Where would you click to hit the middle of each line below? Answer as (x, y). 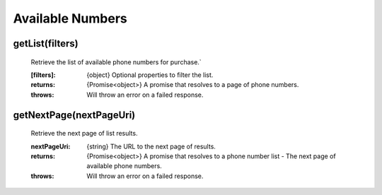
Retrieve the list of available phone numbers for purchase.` (116, 62)
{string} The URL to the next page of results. (151, 146)
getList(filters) (46, 43)
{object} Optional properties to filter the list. (150, 75)
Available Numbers (70, 18)
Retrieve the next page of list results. (84, 134)
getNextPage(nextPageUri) (74, 115)
